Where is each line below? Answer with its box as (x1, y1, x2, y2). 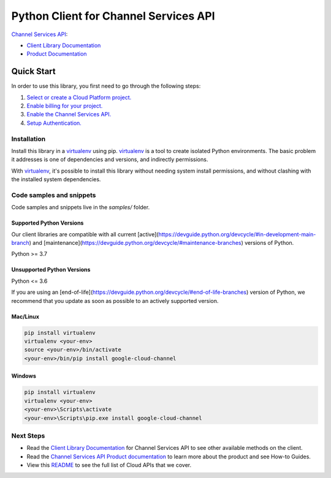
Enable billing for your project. (26, 102, 103, 110)
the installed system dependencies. (11, 176, 101, 183)
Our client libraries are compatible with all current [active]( (11, 230, 159, 238)
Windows (11, 372, 36, 379)
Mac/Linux (11, 313, 40, 320)
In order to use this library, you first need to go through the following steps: (11, 83, 201, 90)
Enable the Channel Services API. (26, 111, 112, 118)
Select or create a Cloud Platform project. (26, 94, 132, 101)
